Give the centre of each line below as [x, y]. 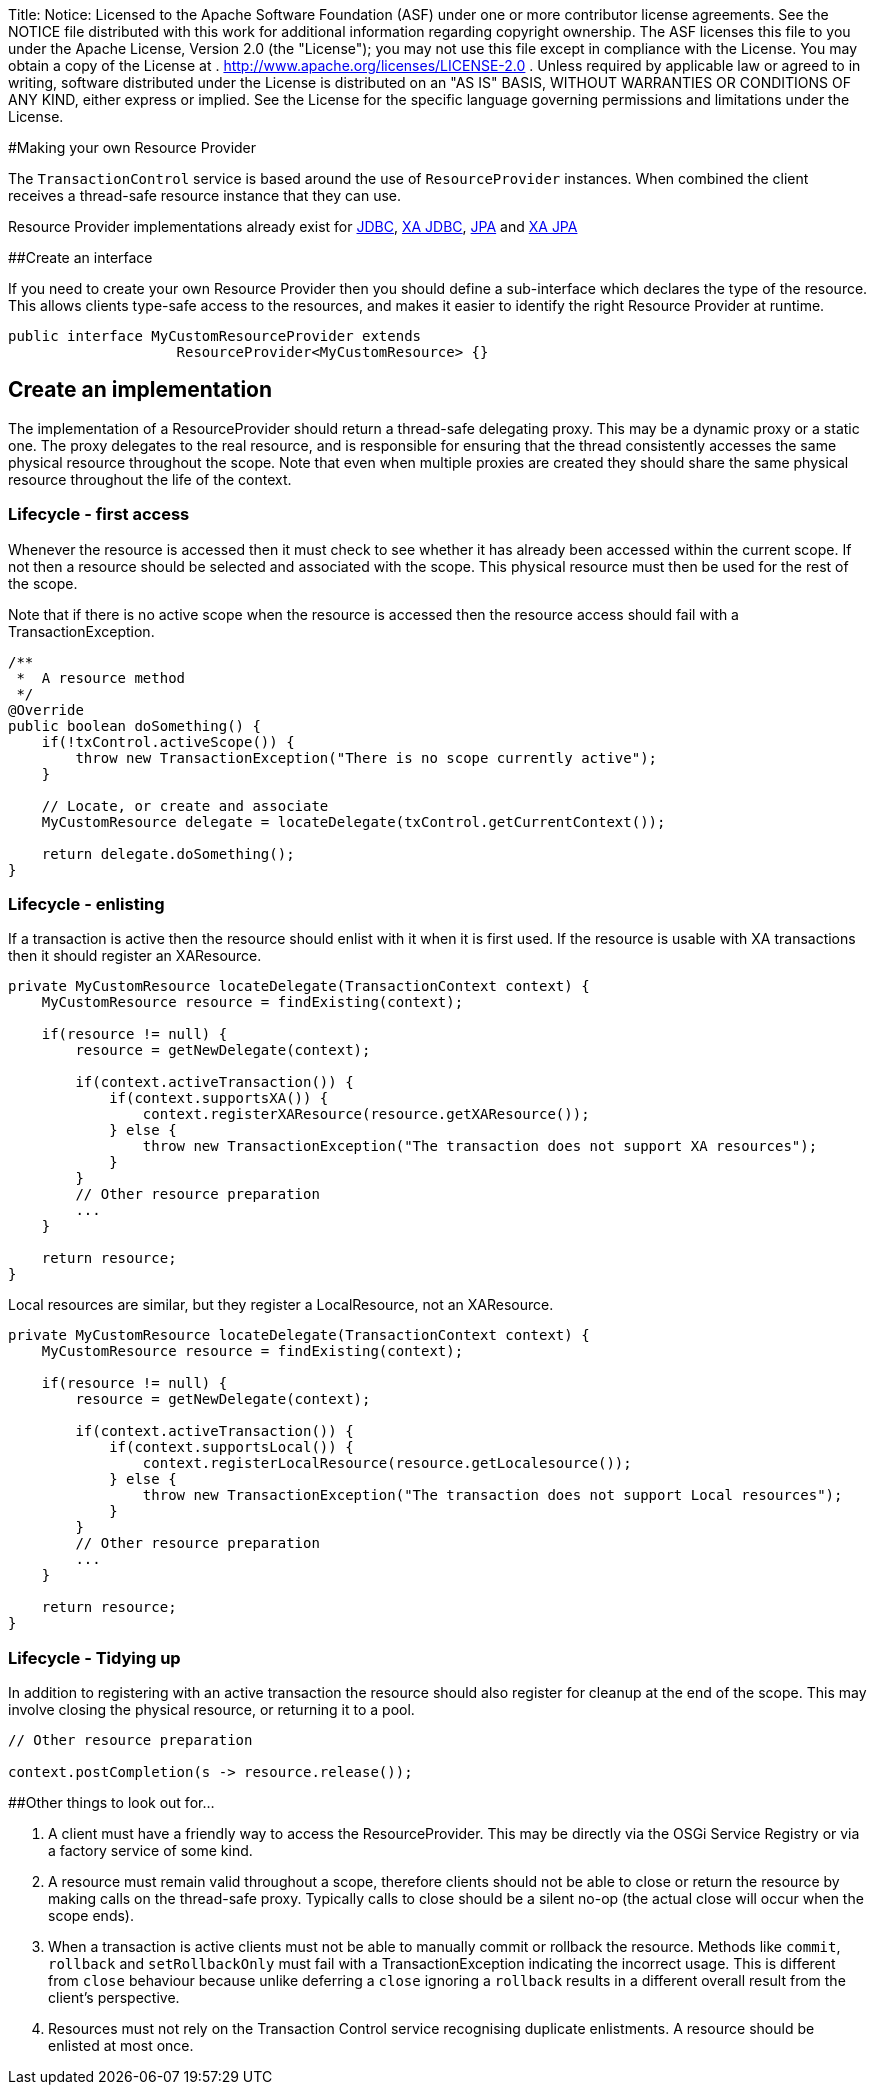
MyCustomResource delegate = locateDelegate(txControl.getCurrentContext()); [353, 821]
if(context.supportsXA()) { [219, 1098]
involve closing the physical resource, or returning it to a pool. [211, 1710]
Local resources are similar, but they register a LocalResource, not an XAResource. [281, 1305]
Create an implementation [140, 390]
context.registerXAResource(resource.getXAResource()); [366, 1114]
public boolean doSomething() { [134, 725]
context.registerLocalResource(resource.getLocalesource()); [387, 1463]
